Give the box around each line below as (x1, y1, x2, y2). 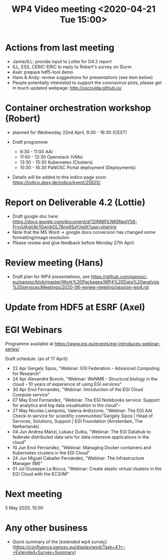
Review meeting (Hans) (5, 257, 103, 268)
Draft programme (12, 139, 48, 145)
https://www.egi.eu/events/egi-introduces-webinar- (54, 341, 161, 347)
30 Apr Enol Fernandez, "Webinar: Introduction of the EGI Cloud (12, 386, 143, 392)
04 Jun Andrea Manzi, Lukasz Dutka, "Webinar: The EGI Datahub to (12, 429, 151, 435)
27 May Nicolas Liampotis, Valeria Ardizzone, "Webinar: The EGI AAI (12, 407, 153, 413)
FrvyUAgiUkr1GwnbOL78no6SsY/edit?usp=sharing (12, 224, 117, 230)
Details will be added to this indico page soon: (12, 174, 107, 180)
